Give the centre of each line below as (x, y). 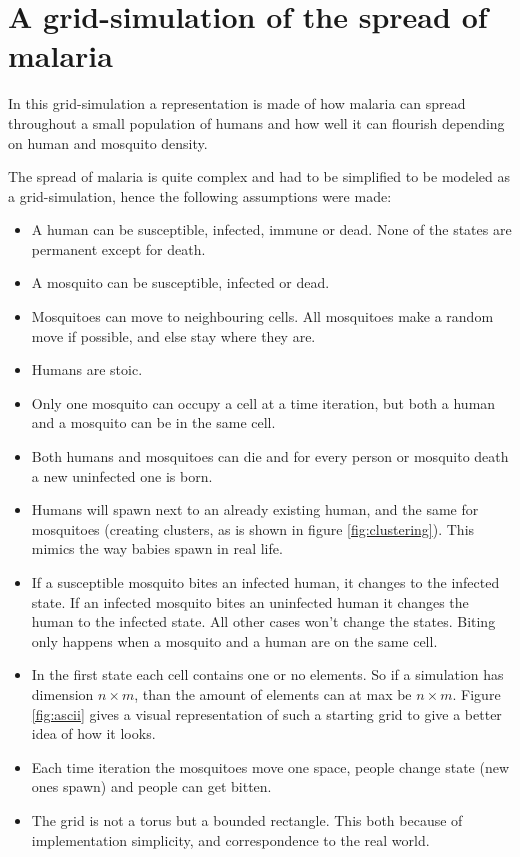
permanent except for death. (118, 248)
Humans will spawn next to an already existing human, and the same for (255, 509)
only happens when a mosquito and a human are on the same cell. (234, 640)
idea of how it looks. (93, 733)
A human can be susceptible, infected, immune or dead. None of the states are (271, 229)
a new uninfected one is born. (122, 475)
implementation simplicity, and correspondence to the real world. (230, 839)
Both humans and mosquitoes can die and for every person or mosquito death (270, 456)
